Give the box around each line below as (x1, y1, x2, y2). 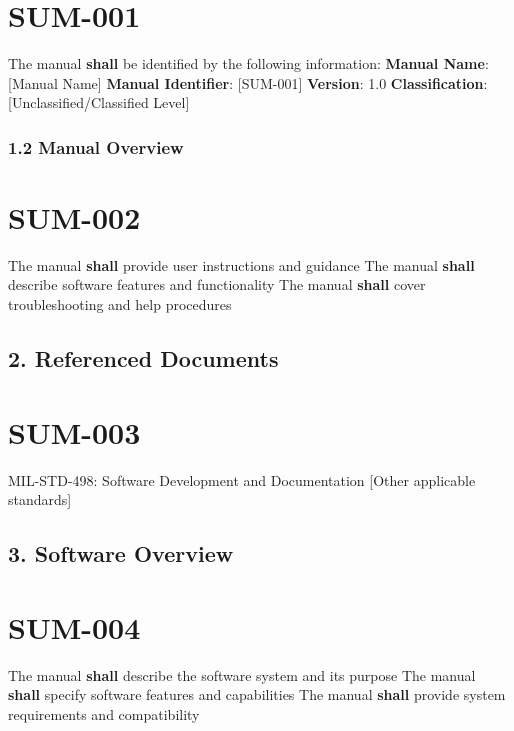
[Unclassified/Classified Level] (8, 92, 190, 113)
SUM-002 (8, 196, 141, 237)
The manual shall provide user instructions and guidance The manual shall (8, 254, 475, 275)
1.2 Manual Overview (8, 134, 184, 159)
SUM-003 (8, 411, 141, 452)
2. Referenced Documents (8, 343, 279, 374)
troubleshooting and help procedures (8, 294, 232, 315)
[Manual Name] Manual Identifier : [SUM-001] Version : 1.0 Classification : (8, 72, 488, 93)
